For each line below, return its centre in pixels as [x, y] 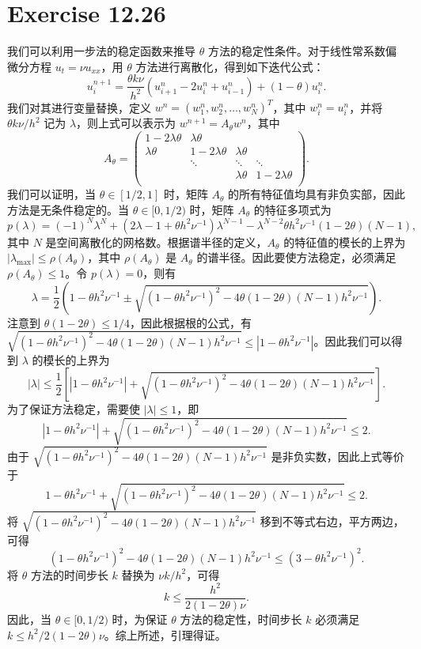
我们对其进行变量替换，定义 [79, 107]
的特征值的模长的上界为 [345, 241]
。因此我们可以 [353, 341]
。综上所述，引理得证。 [165, 634]
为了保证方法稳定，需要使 [74, 409]
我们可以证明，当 [51, 194]
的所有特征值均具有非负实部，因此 [317, 194]
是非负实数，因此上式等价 [338, 456]
